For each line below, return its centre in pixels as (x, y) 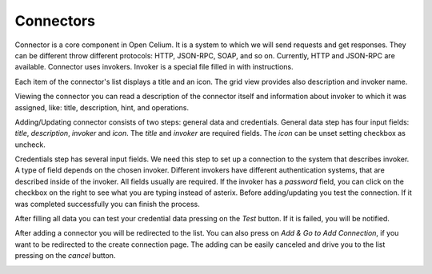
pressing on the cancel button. (65, 256)
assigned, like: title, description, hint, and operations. (102, 107)
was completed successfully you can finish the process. (107, 204)
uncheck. (30, 145)
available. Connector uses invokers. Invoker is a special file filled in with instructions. (154, 67)
